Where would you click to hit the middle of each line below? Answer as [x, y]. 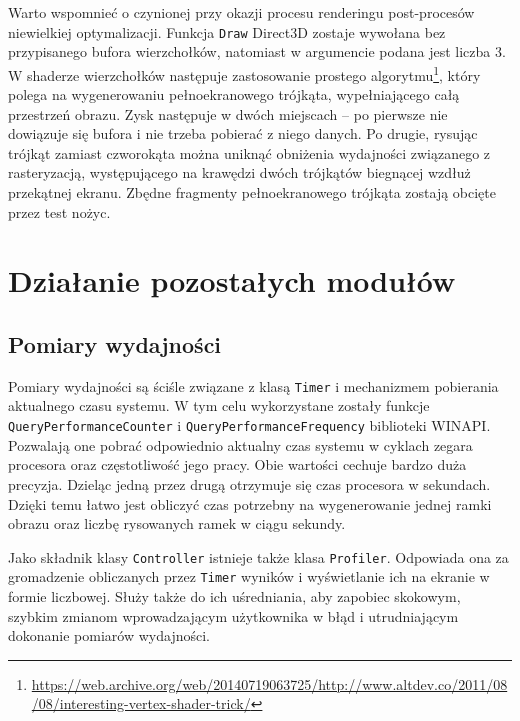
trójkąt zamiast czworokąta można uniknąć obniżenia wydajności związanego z [249, 152]
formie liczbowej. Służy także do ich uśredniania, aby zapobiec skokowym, [234, 596]
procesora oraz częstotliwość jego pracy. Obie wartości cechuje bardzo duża [237, 464]
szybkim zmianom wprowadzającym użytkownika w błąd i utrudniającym [233, 615]
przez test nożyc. [59, 211]
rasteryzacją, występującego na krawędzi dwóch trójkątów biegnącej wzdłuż [239, 172]
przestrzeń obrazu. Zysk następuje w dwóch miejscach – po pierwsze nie [228, 113]
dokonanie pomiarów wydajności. [109, 635]
